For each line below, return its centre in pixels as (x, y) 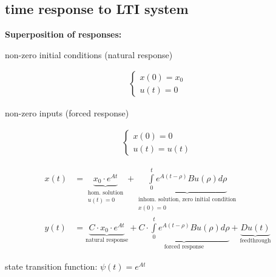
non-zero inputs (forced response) (67, 113)
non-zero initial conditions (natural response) (89, 54)
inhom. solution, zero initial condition (187, 200)
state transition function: (51, 266)
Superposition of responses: (63, 34)
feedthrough (255, 240)
